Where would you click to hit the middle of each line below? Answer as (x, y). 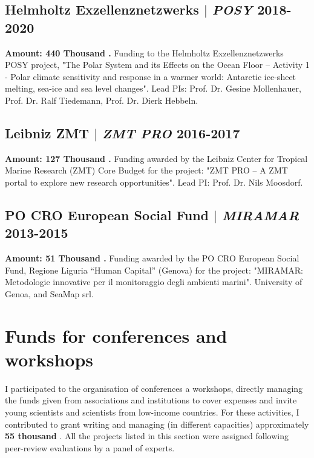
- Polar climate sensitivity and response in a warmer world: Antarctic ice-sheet (151, 76)
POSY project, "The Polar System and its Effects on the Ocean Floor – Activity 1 (157, 65)
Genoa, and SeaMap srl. (49, 293)
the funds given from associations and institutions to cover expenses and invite (151, 400)
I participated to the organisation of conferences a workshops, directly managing (154, 388)
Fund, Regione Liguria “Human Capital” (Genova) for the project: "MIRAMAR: (154, 270)
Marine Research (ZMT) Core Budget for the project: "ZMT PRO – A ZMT (146, 170)
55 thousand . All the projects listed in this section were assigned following (147, 436)
